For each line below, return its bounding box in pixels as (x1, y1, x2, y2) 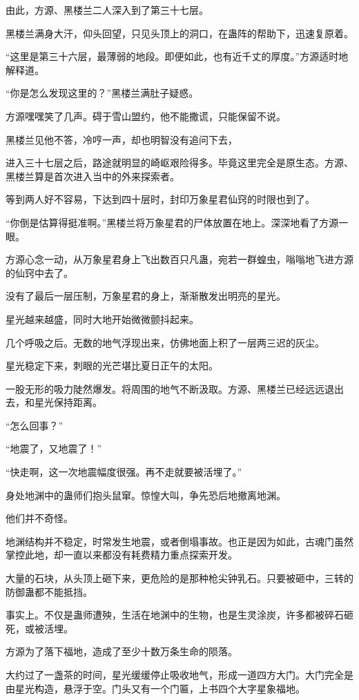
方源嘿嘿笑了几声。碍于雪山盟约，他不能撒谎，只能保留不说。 (6, 108, 286, 123)
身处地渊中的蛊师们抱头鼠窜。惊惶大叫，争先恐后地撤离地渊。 (6, 487, 286, 502)
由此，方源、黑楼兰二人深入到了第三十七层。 (6, 3, 208, 17)
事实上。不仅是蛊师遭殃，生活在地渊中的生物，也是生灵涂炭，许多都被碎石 (6, 607, 344, 622)
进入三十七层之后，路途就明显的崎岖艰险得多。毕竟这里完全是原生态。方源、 (6, 155, 353, 170)
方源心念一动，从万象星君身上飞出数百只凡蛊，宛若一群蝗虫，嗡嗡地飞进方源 (6, 252, 353, 266)
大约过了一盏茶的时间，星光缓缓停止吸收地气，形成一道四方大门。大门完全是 (6, 668, 353, 681)
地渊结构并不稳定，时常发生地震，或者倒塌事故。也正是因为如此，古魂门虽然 (6, 534, 353, 548)
